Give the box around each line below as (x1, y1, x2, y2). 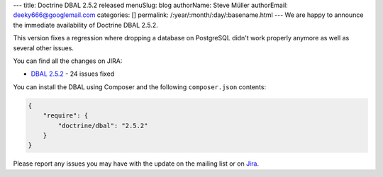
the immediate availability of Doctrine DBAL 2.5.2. (13, 21, 159, 29)
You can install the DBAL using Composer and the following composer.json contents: (13, 82, 266, 91)
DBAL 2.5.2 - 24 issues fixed (30, 69, 115, 78)
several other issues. (13, 43, 74, 52)
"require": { (43, 112, 89, 120)
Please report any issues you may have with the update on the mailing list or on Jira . (13, 159, 259, 168)
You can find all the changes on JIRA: (13, 57, 123, 65)
